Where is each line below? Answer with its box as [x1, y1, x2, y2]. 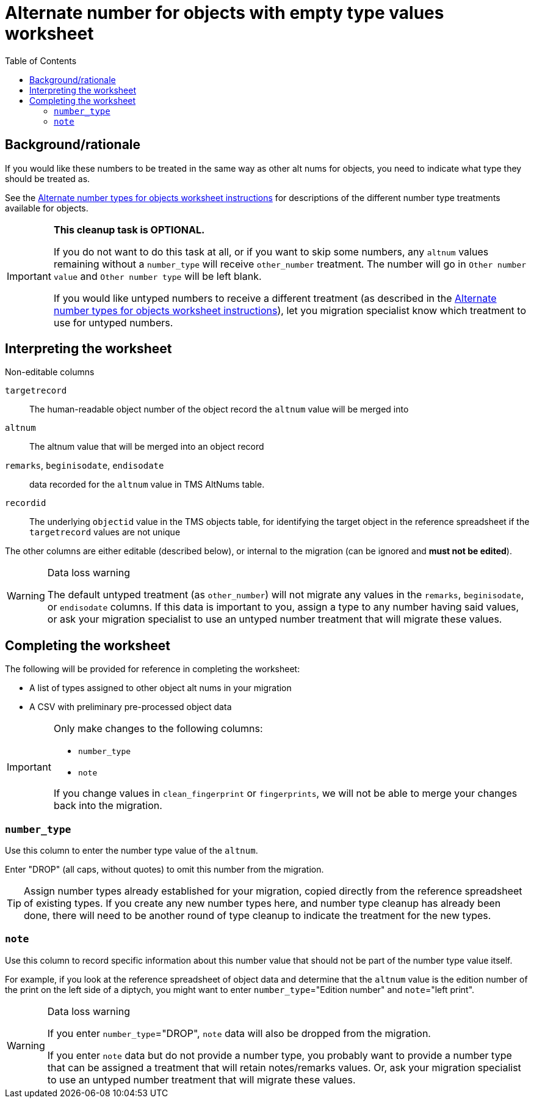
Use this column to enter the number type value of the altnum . [5, 845, 258, 856]
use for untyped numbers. [53, 316, 173, 329]
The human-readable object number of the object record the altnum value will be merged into [29, 404, 409, 415]
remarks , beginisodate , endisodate [5, 460, 164, 471]
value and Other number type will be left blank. [53, 269, 262, 282]
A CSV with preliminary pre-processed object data [29, 702, 232, 713]
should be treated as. [5, 173, 90, 184]
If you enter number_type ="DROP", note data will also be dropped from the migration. [47, 1027, 431, 1039]
